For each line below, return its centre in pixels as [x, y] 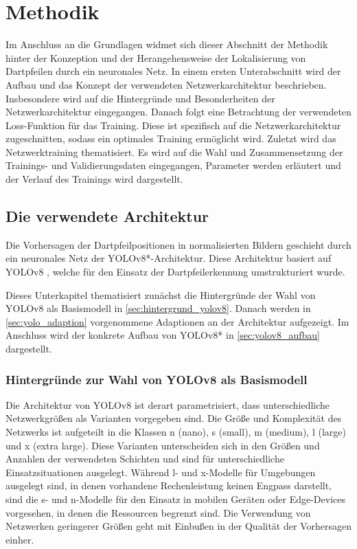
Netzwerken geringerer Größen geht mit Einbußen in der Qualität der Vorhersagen [178, 526]
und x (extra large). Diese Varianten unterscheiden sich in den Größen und [163, 445]
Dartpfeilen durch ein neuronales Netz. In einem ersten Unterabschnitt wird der [173, 71]
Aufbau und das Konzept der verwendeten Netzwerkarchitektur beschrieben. [166, 84]
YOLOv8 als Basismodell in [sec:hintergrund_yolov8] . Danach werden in [158, 308]
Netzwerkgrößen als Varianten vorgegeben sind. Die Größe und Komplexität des [174, 418]
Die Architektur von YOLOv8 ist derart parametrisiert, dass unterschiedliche [168, 404]
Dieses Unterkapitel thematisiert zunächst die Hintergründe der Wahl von [161, 294]
